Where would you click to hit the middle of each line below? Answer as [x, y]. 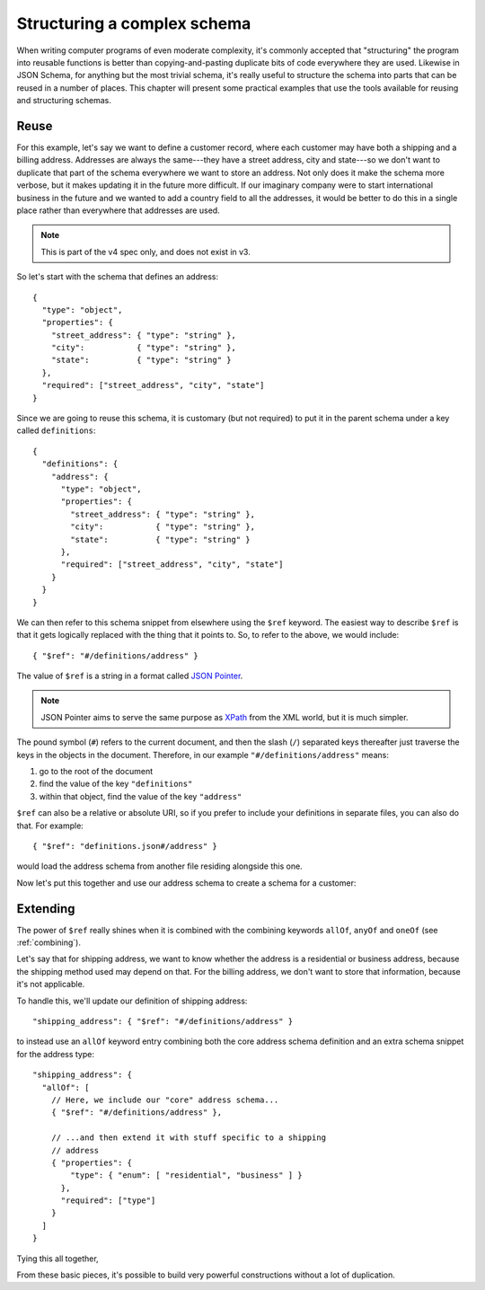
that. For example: [50, 826]
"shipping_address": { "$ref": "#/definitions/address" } [163, 1021]
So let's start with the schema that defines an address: [118, 277]
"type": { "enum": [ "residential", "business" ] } [186, 1175]
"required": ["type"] [108, 1201]
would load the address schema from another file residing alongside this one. [159, 866]
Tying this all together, [57, 1259]
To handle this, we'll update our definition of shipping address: [132, 1001]
